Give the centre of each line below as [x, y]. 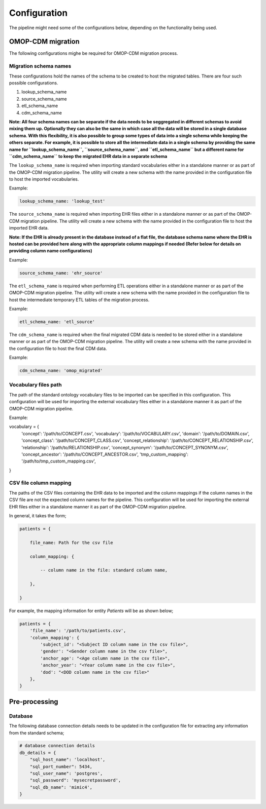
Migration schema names [40, 66]
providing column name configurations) [51, 251]
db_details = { [38, 752]
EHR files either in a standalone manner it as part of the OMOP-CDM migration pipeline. [98, 506]
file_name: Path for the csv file [71, 542]
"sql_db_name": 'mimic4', [61, 787]
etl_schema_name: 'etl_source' [57, 322]
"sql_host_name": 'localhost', [67, 760]
